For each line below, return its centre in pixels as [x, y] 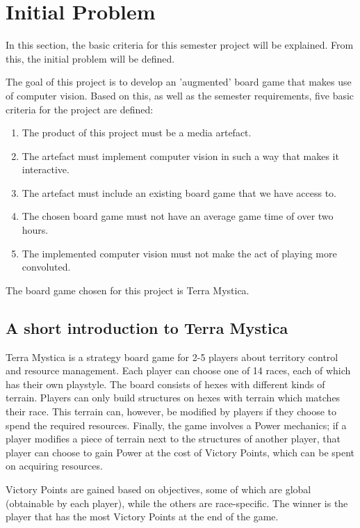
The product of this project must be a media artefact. [137, 133]
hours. [35, 230]
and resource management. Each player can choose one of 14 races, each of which [178, 370]
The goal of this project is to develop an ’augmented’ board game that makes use [179, 82]
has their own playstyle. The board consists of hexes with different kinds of [165, 384]
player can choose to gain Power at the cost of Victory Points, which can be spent [180, 452]
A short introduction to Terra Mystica [147, 327]
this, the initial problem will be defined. [90, 58]
